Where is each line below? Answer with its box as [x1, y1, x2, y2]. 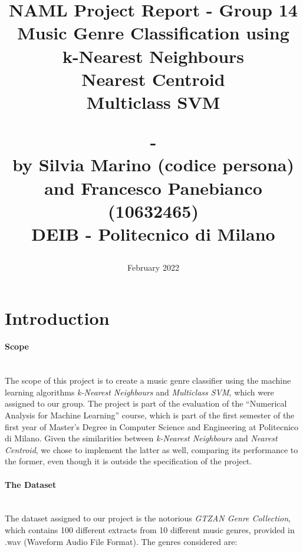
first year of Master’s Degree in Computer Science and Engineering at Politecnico [5, 420, 299, 433]
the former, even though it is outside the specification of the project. [5, 455, 252, 467]
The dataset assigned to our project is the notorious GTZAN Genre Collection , [5, 512, 291, 524]
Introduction [5, 305, 110, 330]
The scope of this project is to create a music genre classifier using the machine [5, 374, 291, 387]
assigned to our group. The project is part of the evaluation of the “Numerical [5, 397, 287, 410]
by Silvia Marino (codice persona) [12, 152, 295, 177]
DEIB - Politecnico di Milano [31, 221, 275, 245]
